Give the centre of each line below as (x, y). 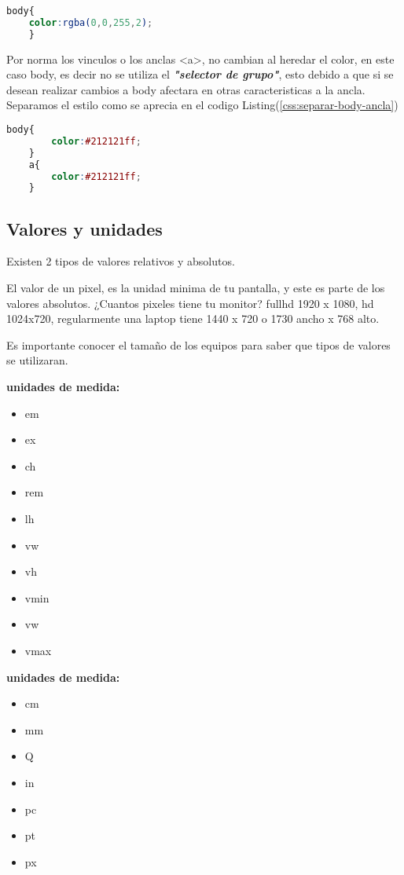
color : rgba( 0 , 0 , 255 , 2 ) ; (91, 22)
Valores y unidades (84, 228)
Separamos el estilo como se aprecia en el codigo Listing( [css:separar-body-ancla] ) (202, 105)
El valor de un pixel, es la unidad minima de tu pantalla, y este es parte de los (196, 288)
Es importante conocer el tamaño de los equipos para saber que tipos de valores (198, 344)
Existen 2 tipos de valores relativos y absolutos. (121, 261)
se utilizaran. (37, 360)
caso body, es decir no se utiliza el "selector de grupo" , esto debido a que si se (200, 74)
